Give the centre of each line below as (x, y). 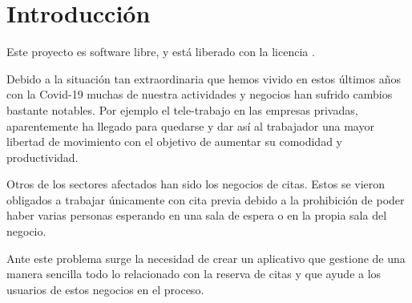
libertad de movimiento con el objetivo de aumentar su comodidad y (174, 141)
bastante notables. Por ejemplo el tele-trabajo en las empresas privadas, (182, 109)
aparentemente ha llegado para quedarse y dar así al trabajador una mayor (190, 125)
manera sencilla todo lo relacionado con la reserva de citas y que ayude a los (194, 274)
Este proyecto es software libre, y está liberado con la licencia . (161, 52)
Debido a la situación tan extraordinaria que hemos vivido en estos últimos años (204, 78)
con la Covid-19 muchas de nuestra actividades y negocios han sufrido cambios (200, 94)
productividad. (42, 157)
